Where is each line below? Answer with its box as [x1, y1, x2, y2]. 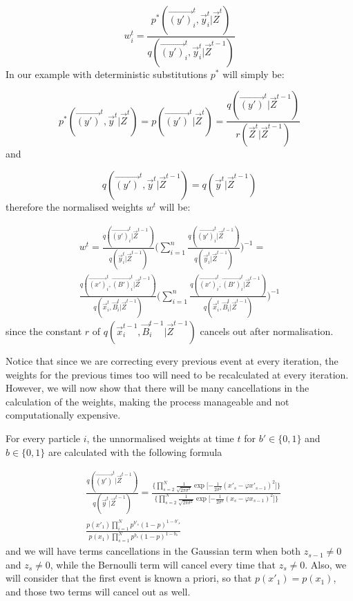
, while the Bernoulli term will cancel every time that [50, 557, 276, 571]
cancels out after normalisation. [200, 324, 334, 338]
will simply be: [222, 66, 285, 81]
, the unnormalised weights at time [86, 431, 234, 445]
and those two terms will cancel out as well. [6, 584, 191, 598]
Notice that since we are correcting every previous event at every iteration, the [6, 354, 338, 368]
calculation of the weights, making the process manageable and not [6, 394, 289, 408]
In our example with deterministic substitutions [6, 66, 208, 81]
